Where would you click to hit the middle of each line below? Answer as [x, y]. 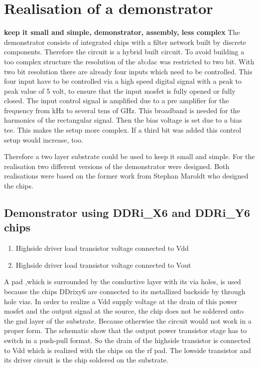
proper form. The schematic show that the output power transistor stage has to [126, 330]
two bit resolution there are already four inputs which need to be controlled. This [128, 71]
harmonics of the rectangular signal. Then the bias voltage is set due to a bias [123, 120]
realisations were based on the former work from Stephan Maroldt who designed [126, 176]
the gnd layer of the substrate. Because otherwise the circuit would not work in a [128, 320]
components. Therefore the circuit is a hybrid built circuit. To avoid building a [124, 52]
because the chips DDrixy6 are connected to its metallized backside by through [125, 291]
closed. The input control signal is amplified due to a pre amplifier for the [117, 100]
